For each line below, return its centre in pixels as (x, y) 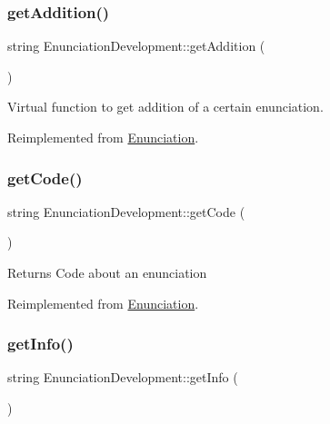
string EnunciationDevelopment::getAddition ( (136, 46)
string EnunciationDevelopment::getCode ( (126, 211)
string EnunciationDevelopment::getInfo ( (123, 377)
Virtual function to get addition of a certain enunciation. (165, 107)
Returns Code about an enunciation (107, 272)
